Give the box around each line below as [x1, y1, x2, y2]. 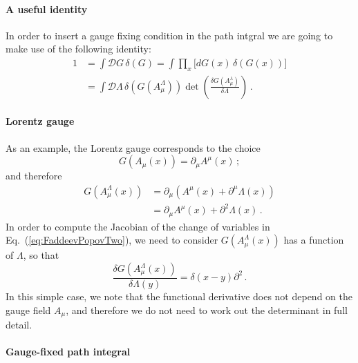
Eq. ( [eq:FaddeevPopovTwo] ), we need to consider [6, 233, 218, 247]
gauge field [6, 302, 51, 317]
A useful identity [6, 1, 88, 16]
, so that [23, 248, 59, 262]
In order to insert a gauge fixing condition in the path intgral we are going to [6, 28, 333, 42]
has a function [283, 233, 344, 247]
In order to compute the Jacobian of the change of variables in [6, 219, 270, 233]
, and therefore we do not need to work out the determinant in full [66, 302, 348, 317]
